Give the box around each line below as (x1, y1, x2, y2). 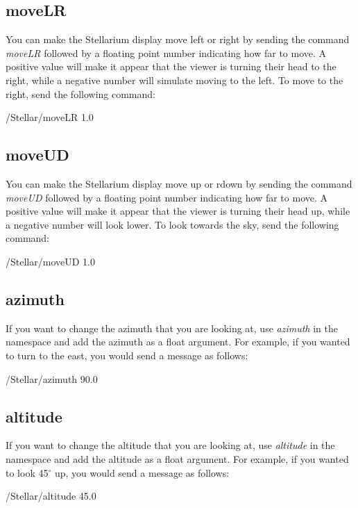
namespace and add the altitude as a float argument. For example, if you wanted (6, 451, 349, 466)
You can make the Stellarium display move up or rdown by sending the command (6, 176, 352, 190)
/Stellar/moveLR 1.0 (6, 110, 94, 124)
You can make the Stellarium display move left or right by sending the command (6, 32, 350, 47)
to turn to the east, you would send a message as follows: (6, 347, 248, 362)
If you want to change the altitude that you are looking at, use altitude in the (6, 438, 335, 452)
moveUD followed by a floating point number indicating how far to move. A (6, 190, 328, 204)
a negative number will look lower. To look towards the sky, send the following (6, 217, 339, 231)
